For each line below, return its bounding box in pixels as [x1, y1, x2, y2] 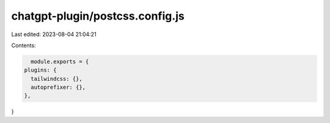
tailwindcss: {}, [31, 75, 82, 82]
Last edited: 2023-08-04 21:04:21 [11, 31, 97, 38]
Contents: [11, 42, 36, 49]
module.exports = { [31, 58, 89, 65]
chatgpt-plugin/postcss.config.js [11, 9, 185, 23]
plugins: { [24, 67, 57, 73]
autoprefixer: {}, [31, 84, 86, 91]
